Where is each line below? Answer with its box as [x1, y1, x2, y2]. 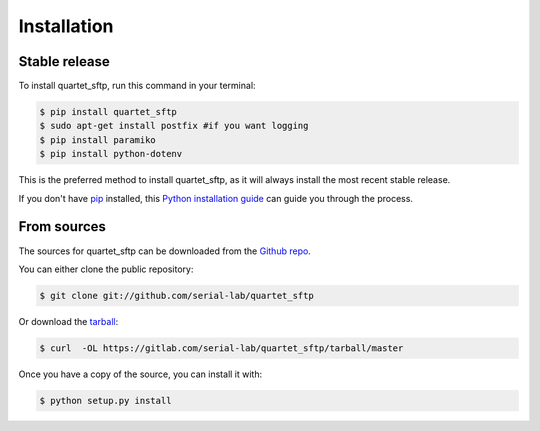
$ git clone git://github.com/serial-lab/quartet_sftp [39, 290, 314, 301]
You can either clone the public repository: [18, 263, 194, 275]
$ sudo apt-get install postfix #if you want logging [39, 120, 309, 132]
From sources [18, 218, 107, 235]
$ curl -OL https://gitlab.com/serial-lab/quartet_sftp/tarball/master [39, 342, 404, 354]
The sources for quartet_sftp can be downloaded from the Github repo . [18, 245, 312, 257]
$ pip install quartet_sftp [39, 106, 177, 118]
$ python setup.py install [39, 395, 172, 406]
